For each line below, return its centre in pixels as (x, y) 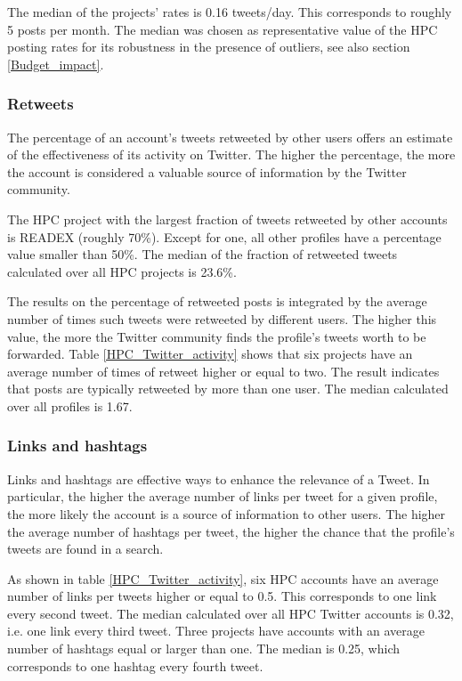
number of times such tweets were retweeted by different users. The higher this (222, 318)
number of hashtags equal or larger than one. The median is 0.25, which (203, 649)
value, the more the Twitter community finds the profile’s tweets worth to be (217, 336)
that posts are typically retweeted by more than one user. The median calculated (228, 389)
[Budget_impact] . (56, 64)
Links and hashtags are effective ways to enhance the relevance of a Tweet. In (219, 478)
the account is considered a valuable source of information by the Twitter (207, 171)
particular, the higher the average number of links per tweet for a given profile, (223, 496)
